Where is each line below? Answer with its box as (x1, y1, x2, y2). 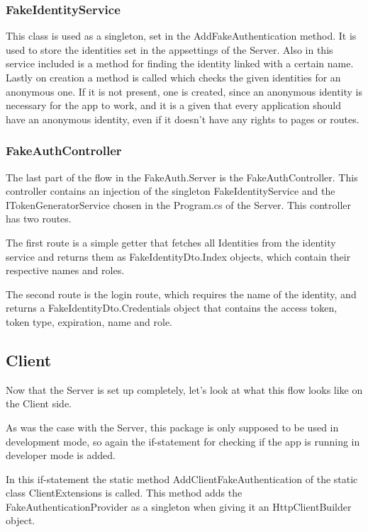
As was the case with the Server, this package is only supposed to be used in (6, 419, 339, 434)
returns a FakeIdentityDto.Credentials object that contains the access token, (6, 300, 338, 315)
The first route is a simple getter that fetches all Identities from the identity (6, 234, 336, 249)
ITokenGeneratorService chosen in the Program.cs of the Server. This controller (6, 197, 351, 212)
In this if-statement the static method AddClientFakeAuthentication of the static (6, 471, 358, 486)
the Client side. (6, 396, 72, 411)
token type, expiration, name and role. (6, 314, 172, 329)
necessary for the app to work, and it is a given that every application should (6, 98, 341, 113)
